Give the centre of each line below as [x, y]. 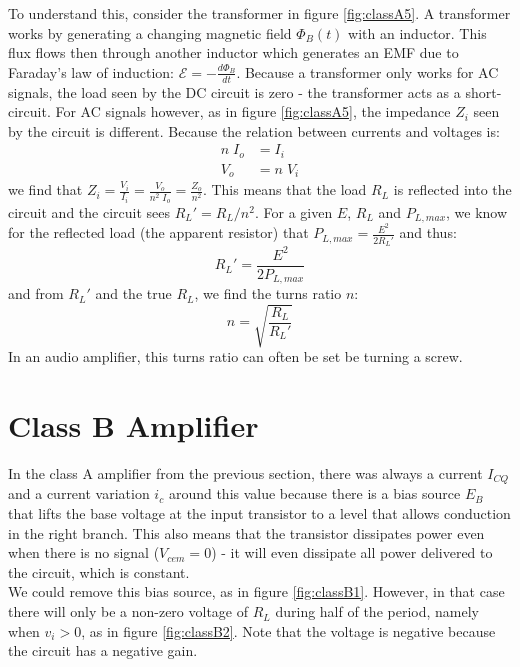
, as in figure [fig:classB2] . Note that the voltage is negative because [288, 630]
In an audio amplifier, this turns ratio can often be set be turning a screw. [235, 356]
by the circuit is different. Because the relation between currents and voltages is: [254, 130]
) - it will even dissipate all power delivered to [352, 552]
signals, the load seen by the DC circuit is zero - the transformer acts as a [234, 91]
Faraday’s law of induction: [91, 71]
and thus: [428, 232]
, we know [477, 211]
